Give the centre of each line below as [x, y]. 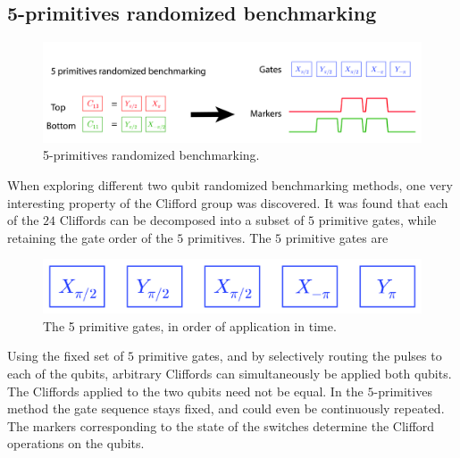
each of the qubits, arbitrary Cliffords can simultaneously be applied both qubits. [230, 374]
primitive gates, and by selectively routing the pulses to [290, 356]
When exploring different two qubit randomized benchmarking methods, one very [230, 185]
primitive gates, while [377, 220]
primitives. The [229, 237]
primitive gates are [337, 237]
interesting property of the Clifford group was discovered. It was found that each [228, 202]
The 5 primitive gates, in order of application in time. [190, 325]
